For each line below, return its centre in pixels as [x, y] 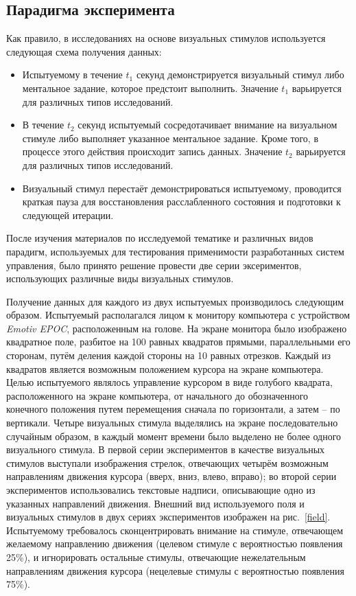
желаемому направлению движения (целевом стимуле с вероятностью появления [175, 543]
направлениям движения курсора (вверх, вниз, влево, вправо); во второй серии [171, 476]
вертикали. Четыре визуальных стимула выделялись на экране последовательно [172, 423]
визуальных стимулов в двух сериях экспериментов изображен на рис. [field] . [168, 517]
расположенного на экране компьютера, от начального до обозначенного [157, 395]
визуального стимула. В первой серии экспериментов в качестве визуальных [166, 449]
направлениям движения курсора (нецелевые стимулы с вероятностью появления [175, 570]
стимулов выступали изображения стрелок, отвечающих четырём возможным [167, 462]
